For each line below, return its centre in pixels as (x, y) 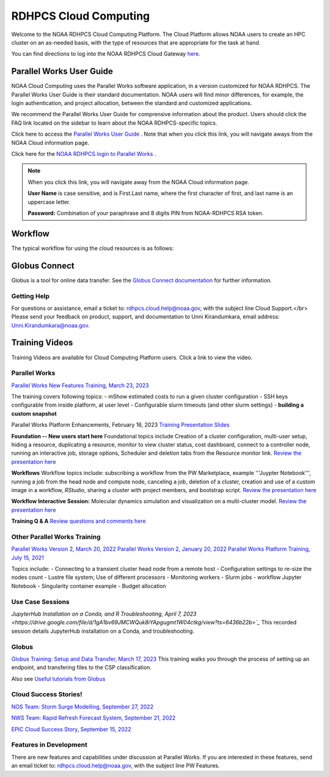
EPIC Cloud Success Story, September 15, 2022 (71, 729)
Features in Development (50, 745)
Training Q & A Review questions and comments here (79, 521)
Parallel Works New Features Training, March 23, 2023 (80, 385)
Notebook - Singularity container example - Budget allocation (89, 586)
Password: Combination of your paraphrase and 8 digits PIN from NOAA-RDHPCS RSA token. (146, 213)
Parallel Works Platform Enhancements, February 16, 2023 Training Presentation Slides (120, 425)
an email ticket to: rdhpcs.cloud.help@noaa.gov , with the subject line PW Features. (116, 766)
